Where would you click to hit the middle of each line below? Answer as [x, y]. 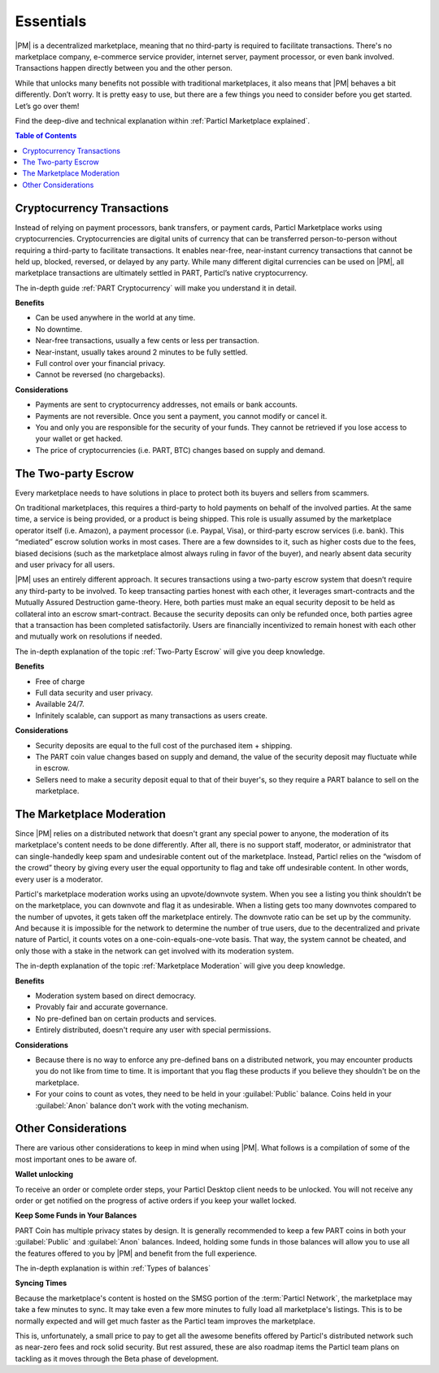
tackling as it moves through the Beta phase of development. [117, 1358]
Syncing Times [41, 1283]
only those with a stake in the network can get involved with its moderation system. [154, 951]
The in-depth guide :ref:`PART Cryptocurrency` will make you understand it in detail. [156, 288]
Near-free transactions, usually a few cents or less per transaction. [147, 341]
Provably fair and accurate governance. [102, 1007]
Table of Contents [46, 136]
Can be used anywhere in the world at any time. [115, 318]
